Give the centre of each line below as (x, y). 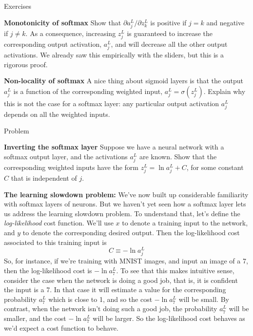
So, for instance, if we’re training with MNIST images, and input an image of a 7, (126, 261)
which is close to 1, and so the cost (100, 299)
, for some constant (215, 167)
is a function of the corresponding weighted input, (88, 91)
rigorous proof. (26, 64)
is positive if (168, 22)
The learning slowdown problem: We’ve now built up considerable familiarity (126, 194)
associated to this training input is (55, 242)
